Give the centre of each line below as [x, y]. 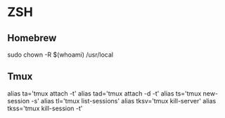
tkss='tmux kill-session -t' [45, 108]
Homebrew [32, 38]
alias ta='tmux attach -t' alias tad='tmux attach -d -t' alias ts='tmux [104, 93]
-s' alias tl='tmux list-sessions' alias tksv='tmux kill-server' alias [124, 101]
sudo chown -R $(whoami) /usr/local [60, 54]
